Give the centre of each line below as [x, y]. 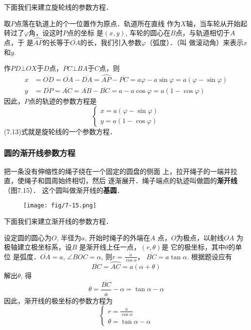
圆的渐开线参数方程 [40, 153]
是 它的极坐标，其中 [193, 247]
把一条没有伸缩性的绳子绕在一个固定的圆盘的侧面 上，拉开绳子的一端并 [117, 171]
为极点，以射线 [200, 237]
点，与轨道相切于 [203, 33]
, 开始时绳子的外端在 [117, 237]
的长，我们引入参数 [111, 42]
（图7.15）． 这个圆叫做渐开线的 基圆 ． [64, 190]
